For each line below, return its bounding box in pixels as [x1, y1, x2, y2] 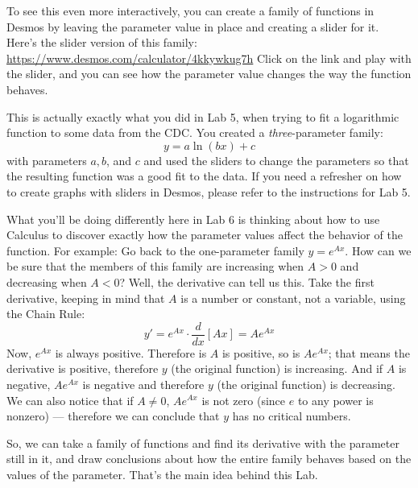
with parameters [6, 151, 87, 168]
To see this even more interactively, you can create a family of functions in [6, 2, 375, 19]
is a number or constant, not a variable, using [180, 289, 406, 306]
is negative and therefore [82, 375, 205, 392]
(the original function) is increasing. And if [171, 360, 383, 377]
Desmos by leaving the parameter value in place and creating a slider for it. [6, 18, 379, 35]
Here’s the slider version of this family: [6, 34, 197, 51]
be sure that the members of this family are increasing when [6, 258, 304, 275]
